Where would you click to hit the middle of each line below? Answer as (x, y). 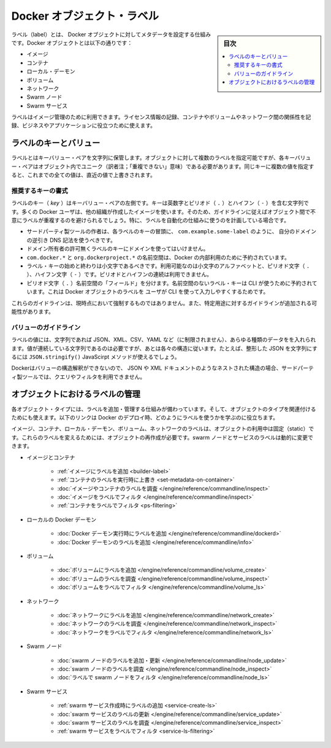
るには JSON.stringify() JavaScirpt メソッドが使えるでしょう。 (96, 357)
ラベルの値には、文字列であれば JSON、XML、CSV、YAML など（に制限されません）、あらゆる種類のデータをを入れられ (164, 340)
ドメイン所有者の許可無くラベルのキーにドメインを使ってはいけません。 (118, 249)
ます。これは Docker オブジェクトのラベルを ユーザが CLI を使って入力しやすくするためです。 (150, 292)
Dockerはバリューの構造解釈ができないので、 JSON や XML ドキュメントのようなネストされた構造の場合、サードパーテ (162, 368)
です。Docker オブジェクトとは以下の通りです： (72, 42)
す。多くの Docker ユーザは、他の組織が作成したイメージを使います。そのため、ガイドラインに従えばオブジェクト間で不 (163, 211)
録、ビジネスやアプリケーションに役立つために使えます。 (84, 125)
